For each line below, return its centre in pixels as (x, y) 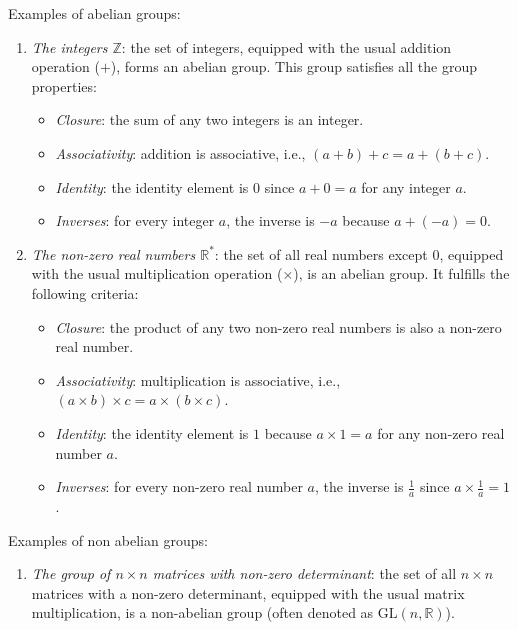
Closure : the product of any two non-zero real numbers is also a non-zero (278, 326)
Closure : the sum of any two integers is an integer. (209, 119)
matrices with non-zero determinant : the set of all (304, 573)
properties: (64, 85)
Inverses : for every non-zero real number (179, 486)
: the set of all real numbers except (321, 253)
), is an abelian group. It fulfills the (401, 273)
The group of (71, 573)
